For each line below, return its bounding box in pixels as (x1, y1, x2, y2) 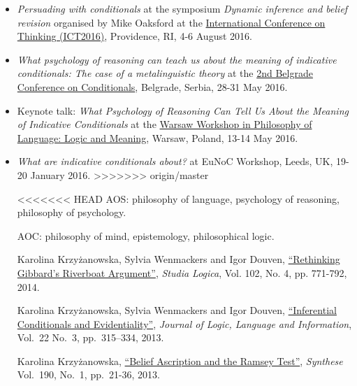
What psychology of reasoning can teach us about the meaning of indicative (17, 52, 337, 66)
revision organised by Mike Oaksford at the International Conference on (17, 15, 326, 29)
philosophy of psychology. (17, 205, 126, 220)
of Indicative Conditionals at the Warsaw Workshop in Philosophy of (17, 117, 312, 131)
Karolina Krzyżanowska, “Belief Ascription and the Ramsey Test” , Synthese (17, 353, 343, 368)
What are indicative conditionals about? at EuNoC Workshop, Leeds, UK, (17, 154, 333, 169)
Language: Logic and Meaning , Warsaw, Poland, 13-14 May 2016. (17, 130, 298, 145)
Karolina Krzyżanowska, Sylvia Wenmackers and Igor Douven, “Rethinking (17, 252, 340, 266)
